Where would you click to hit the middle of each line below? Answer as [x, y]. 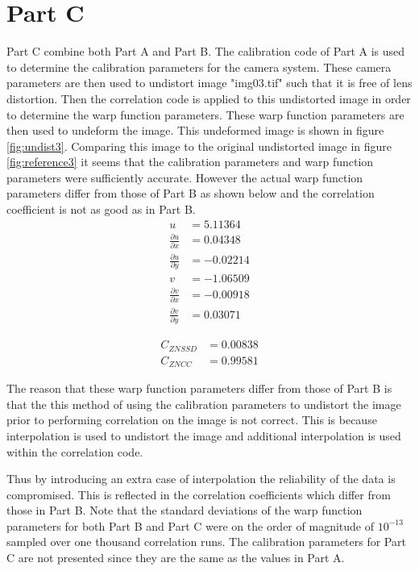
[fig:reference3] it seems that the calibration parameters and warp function [190, 162]
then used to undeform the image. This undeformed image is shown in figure [195, 130]
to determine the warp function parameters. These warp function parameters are [205, 114]
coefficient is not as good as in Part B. [101, 209]
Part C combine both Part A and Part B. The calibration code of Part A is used [206, 51]
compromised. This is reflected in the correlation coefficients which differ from [199, 494]
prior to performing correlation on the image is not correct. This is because [192, 420]
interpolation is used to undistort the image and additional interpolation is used [204, 435]
